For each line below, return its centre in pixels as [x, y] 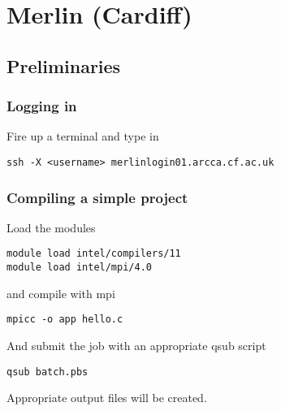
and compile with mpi [61, 293]
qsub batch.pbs [48, 372]
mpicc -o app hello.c [65, 320]
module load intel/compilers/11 [94, 254]
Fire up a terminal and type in [83, 136]
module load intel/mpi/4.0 [79, 268]
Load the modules [51, 227]
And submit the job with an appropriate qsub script [136, 345]
